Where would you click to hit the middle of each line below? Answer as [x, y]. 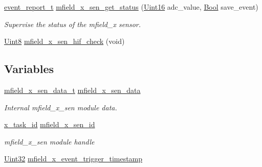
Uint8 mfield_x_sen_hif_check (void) [64, 41]
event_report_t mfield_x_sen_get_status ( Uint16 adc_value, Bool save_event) [131, 7]
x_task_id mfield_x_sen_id [50, 124]
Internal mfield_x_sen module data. [61, 107]
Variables [29, 69]
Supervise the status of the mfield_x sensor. [73, 24]
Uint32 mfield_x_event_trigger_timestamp [73, 159]
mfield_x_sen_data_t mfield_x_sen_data [72, 90]
